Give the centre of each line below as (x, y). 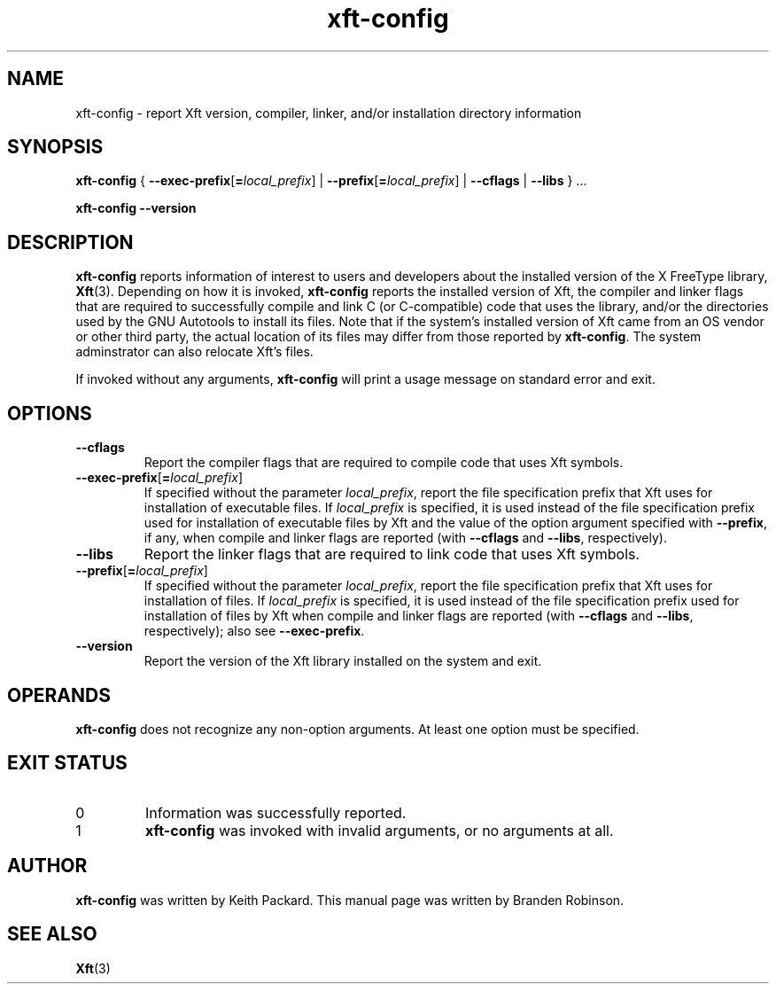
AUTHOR (47, 866)
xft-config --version (136, 208)
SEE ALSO (52, 934)
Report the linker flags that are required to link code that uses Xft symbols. (392, 554)
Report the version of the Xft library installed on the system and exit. (343, 661)
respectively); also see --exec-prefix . (254, 631)
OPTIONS (50, 413)
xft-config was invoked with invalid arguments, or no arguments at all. (379, 830)
